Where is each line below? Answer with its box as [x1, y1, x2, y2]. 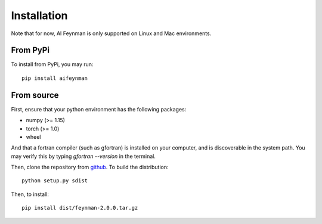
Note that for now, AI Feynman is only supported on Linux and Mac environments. [11, 30, 212, 37]
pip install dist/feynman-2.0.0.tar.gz [21, 204, 138, 211]
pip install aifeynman [21, 74, 88, 82]
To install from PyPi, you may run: [11, 61, 94, 68]
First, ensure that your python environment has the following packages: [11, 105, 187, 113]
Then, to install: [11, 191, 49, 198]
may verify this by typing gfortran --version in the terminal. [11, 153, 156, 160]
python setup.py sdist [21, 178, 88, 184]
